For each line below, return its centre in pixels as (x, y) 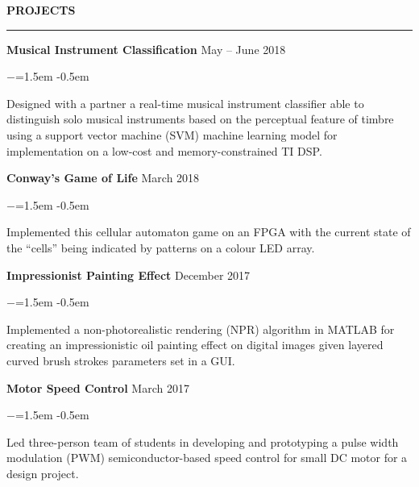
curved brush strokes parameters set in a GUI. (121, 360)
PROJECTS (41, 10)
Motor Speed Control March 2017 (98, 387)
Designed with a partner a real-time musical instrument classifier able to (185, 103)
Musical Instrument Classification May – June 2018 (146, 49)
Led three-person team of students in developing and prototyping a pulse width (203, 441)
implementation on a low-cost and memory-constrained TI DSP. (164, 150)
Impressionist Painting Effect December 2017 (129, 275)
